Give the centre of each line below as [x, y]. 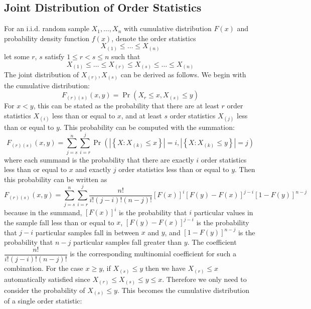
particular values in [223, 212]
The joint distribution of [42, 74]
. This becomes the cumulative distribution [183, 290]
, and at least [141, 115]
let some [17, 56]
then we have [165, 268]
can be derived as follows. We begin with [183, 74]
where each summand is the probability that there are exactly [99, 159]
